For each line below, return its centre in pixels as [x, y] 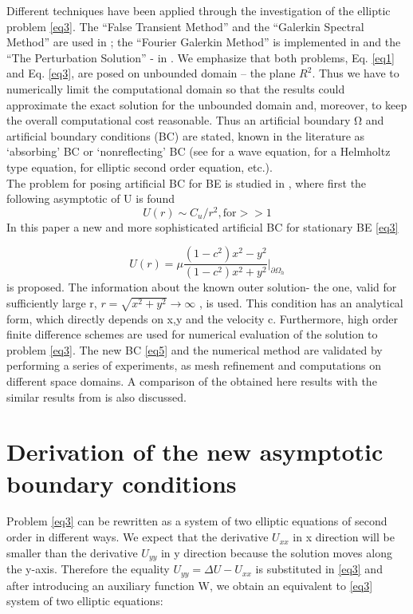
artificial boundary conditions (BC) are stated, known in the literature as [186, 135]
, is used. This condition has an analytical [301, 302]
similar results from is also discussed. [96, 396]
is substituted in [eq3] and [319, 569]
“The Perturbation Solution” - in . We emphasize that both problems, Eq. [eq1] [201, 57]
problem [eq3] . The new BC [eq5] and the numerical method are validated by [195, 349]
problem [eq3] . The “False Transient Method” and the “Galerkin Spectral [185, 26]
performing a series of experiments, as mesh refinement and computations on [194, 365]
